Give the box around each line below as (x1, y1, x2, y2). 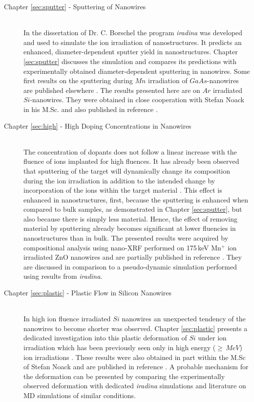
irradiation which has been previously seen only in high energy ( (23, 342, 216, 352)
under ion (198, 333, 227, 343)
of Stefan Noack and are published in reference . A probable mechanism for (23, 361, 249, 372)
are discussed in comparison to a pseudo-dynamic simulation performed (23, 261, 237, 271)
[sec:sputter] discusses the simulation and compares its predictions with (23, 56, 237, 66)
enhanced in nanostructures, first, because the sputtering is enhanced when (23, 194, 248, 204)
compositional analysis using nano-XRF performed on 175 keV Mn (23, 242, 221, 252)
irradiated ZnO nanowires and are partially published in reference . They (23, 252, 242, 262)
